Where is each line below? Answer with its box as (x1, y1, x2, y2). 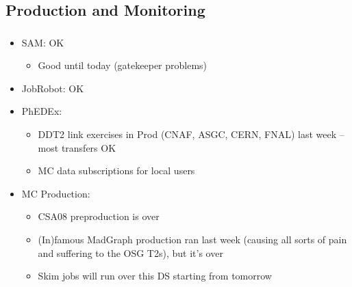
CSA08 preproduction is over (38, 209, 160, 223)
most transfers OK (38, 140, 116, 154)
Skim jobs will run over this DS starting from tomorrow (38, 269, 272, 283)
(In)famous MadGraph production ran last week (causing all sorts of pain (38, 232, 347, 247)
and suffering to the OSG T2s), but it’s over (38, 245, 223, 260)
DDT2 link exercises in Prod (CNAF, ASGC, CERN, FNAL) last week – (38, 127, 344, 141)
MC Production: (21, 186, 90, 200)
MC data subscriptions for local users (38, 163, 195, 178)
